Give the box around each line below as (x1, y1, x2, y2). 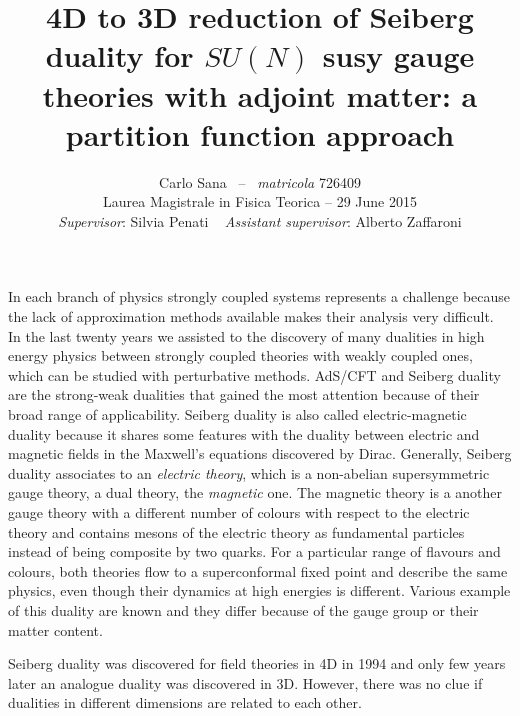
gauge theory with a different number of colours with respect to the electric (8, 502, 470, 522)
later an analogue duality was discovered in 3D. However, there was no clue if (8, 672, 483, 693)
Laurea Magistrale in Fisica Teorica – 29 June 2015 (103, 191, 417, 212)
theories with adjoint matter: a (42, 74, 478, 115)
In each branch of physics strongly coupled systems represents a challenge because (8, 286, 511, 307)
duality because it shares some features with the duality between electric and (8, 423, 480, 444)
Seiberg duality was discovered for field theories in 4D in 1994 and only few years (8, 653, 506, 674)
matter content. (8, 619, 103, 640)
